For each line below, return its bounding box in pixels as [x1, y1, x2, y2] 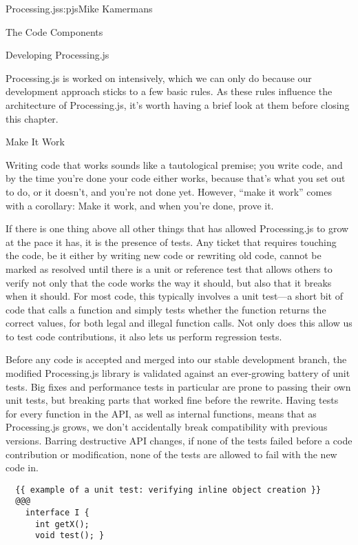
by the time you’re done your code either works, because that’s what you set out [6, 171, 346, 185]
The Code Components [6, 24, 103, 39]
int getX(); [34, 519, 89, 529]
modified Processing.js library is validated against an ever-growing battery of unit [6, 366, 350, 380]
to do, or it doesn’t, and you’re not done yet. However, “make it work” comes [6, 184, 332, 198]
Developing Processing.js [6, 48, 109, 62]
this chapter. [6, 111, 59, 125]
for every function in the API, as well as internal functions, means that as [6, 406, 317, 420]
